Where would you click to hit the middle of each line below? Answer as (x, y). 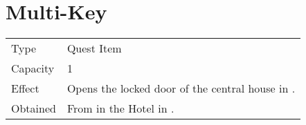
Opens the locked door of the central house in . (181, 88)
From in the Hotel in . (120, 108)
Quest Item (94, 48)
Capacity (33, 68)
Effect (25, 88)
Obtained (34, 108)
